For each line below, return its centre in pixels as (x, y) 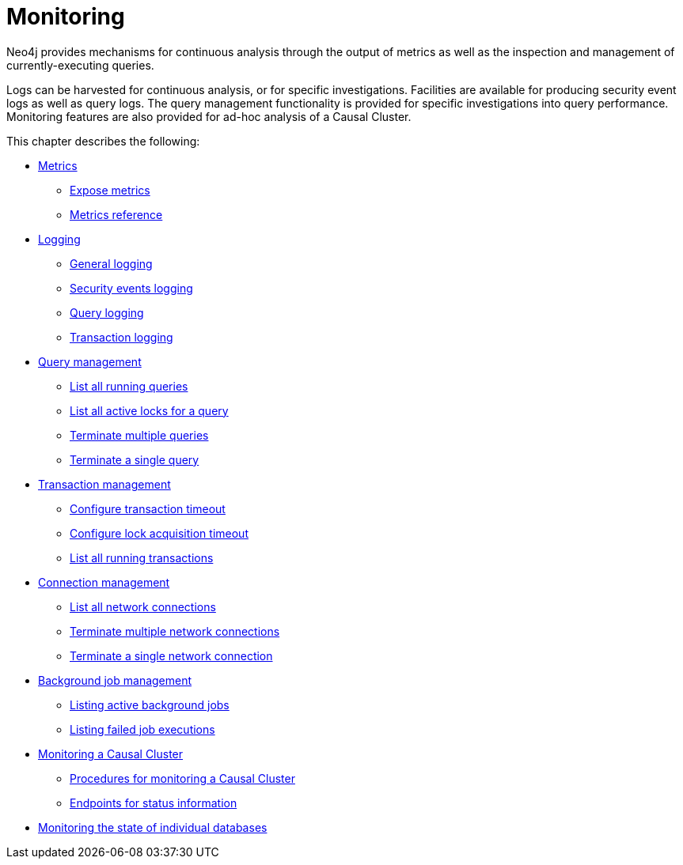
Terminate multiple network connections (175, 631)
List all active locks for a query (149, 410)
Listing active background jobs (150, 704)
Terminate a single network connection (171, 655)
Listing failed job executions (142, 729)
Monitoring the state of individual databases (153, 827)
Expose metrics (110, 190)
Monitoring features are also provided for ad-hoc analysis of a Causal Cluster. (209, 116)
